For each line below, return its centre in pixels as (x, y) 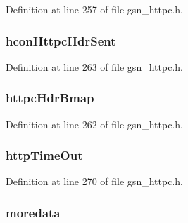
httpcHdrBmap (50, 98)
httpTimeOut (44, 155)
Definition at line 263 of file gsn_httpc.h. (94, 66)
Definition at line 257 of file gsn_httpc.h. (94, 9)
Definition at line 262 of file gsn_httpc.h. (94, 124)
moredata (33, 212)
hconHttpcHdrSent (61, 40)
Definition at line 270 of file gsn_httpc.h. (94, 181)
